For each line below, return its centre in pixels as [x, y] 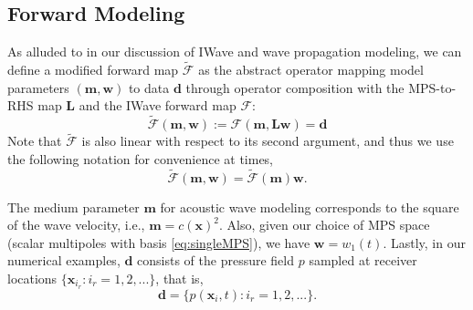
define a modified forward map [93, 70]
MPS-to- [432, 87]
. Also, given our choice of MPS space [324, 225]
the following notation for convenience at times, [141, 158]
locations [32, 279]
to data [149, 87]
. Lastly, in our [424, 242]
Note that [35, 141]
